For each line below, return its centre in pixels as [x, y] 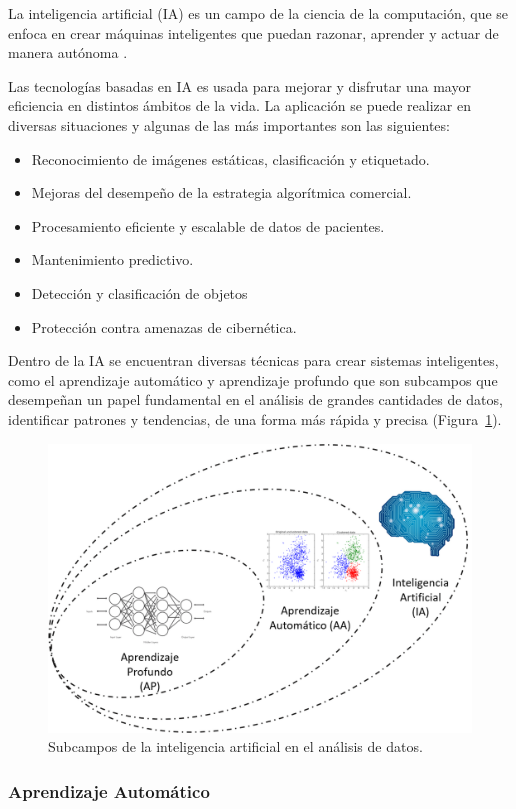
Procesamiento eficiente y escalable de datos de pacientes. [208, 225]
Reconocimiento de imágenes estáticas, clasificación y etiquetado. [230, 158]
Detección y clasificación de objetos [139, 292]
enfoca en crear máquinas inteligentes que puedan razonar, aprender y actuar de [253, 32]
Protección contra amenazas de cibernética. [164, 326]
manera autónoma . [68, 52]
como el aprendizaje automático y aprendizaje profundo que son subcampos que [253, 379]
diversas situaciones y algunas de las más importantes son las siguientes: [229, 124]
